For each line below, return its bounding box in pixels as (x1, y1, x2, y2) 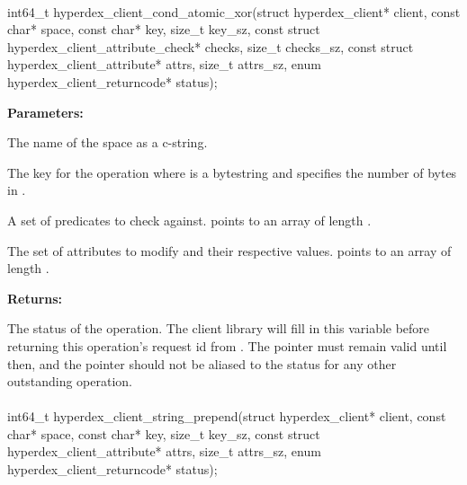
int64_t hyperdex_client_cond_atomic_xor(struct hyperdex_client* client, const (7, 2, 461, 21)
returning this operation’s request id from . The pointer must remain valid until (7, 336, 447, 355)
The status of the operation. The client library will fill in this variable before (7, 319, 430, 338)
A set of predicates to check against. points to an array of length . (7, 210, 372, 229)
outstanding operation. (7, 372, 132, 391)
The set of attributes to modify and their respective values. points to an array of (7, 241, 452, 260)
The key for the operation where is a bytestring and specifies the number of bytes (7, 163, 457, 181)
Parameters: (7, 102, 84, 121)
